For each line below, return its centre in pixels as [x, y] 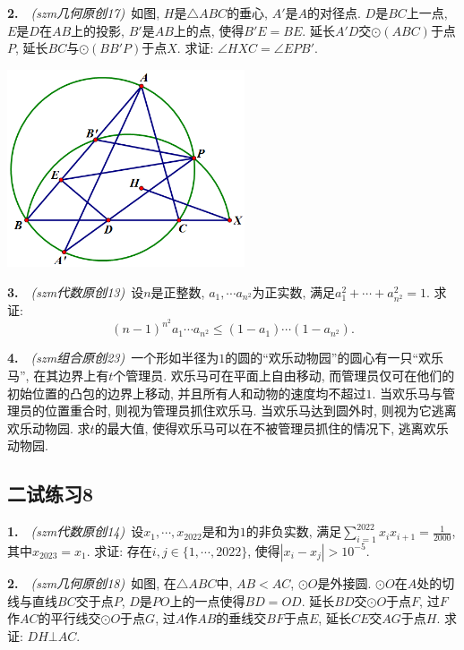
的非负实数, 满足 [294, 531]
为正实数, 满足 [294, 291]
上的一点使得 [207, 600]
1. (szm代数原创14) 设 [76, 531]
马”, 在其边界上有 [58, 375]
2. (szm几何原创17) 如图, [84, 13]
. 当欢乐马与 [408, 393]
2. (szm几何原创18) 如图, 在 [92, 582]
